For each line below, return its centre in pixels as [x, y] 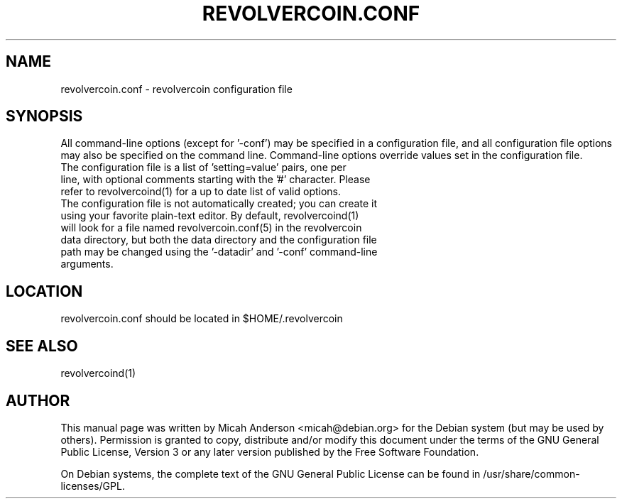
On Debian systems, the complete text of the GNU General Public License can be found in [271, 473]
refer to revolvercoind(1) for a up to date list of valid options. [201, 192]
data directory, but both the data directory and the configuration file [219, 240]
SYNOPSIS [44, 116]
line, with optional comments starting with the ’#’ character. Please [215, 180]
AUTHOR [38, 400]
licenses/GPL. [93, 486]
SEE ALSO [42, 346]
